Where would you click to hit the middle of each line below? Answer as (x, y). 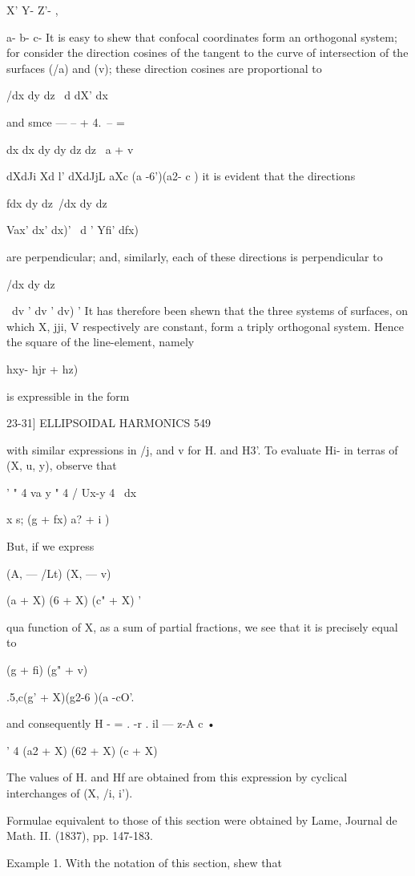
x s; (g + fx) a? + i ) (58, 519)
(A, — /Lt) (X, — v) (59, 573)
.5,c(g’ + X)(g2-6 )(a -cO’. (71, 696)
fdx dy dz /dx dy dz (57, 202)
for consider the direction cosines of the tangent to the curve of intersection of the (207, 52)
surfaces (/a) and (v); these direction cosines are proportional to (164, 68)
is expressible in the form (68, 396)
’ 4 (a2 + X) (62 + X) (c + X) (82, 750)
